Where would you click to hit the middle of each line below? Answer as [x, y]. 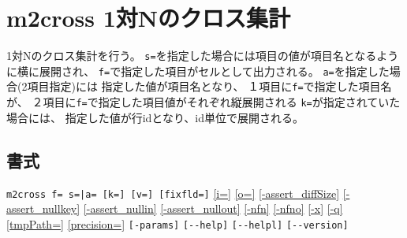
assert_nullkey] [43, 208]
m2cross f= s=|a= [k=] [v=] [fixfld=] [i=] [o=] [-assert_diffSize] [173, 193]
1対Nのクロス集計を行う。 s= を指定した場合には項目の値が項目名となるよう [203, 56]
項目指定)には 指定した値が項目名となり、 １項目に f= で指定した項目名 [209, 86]
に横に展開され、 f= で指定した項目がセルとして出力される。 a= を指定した [198, 71]
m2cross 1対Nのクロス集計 [149, 18]
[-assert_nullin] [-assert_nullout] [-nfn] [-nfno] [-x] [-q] [213, 208]
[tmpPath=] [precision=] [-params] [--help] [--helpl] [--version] [177, 223]
